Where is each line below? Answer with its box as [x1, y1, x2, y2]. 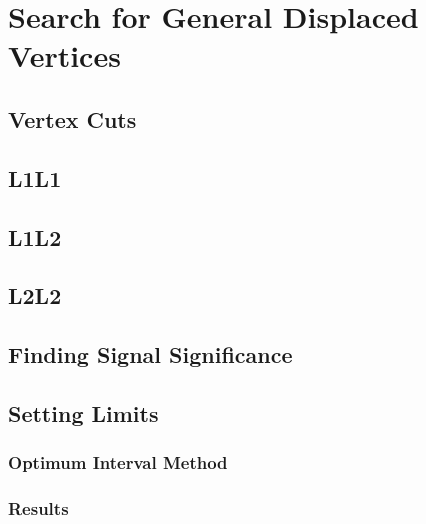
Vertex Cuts [8, 103, 137, 134]
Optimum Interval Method [8, 450, 228, 475]
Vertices [8, 35, 121, 76]
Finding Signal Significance [8, 339, 293, 370]
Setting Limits [8, 397, 159, 428]
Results [8, 496, 69, 521]
